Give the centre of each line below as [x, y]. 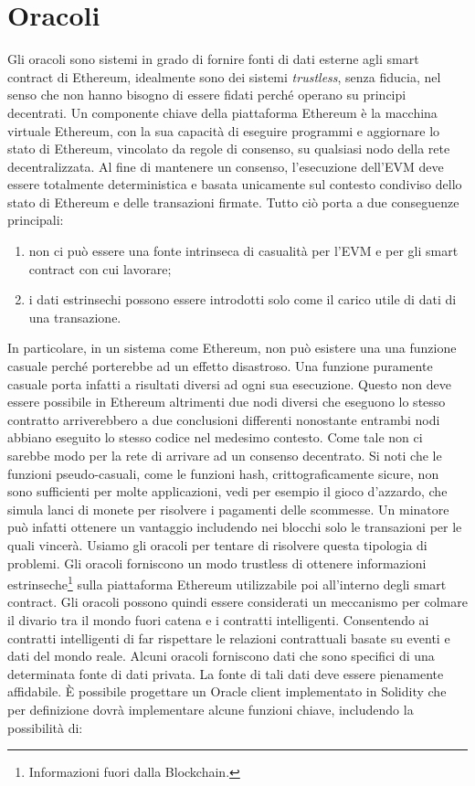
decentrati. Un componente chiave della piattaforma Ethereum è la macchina [222, 112]
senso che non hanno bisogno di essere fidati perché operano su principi [207, 95]
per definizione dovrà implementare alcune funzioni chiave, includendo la [211, 709]
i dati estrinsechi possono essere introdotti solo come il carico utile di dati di [243, 299]
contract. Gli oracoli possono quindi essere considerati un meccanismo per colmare [237, 602]
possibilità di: [45, 727]
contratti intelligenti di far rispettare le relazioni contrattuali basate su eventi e [229, 637]
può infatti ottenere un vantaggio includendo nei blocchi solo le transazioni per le [235, 527]
